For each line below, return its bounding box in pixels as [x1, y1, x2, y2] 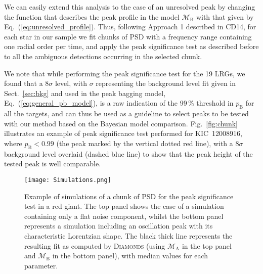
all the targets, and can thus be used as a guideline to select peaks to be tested [4, 108, 249, 119]
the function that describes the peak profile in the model [4, 11, 180, 22]
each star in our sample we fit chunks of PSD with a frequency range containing [4, 31, 252, 41]
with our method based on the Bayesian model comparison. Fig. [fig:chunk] [4, 118, 238, 128]
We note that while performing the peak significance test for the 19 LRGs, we [4, 68, 245, 78]
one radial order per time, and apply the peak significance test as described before [4, 41, 259, 52]
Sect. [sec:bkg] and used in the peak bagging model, [4, 87, 166, 98]
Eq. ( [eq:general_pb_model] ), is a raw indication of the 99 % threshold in [4, 98, 234, 108]
